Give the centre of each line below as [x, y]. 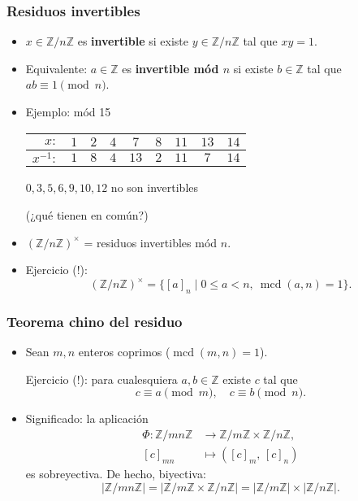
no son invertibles [155, 187]
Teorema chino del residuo [95, 321]
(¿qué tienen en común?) [87, 214]
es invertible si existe [133, 41]
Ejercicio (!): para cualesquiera [101, 379]
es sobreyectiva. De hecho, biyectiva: [116, 474]
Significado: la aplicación [87, 418]
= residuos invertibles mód [151, 242]
